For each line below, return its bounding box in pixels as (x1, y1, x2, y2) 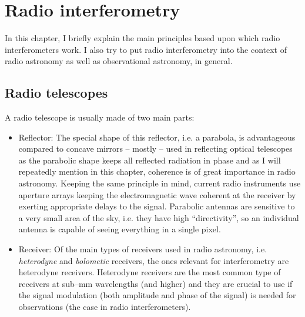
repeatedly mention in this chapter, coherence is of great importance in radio (18, 165, 296, 178)
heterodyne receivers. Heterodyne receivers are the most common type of (18, 266, 281, 278)
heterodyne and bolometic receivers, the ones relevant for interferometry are (18, 254, 289, 266)
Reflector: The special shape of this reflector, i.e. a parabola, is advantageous (18, 131, 296, 143)
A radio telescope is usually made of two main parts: (5, 111, 195, 124)
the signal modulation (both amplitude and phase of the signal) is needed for (18, 289, 296, 301)
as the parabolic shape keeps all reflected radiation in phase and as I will (18, 154, 281, 166)
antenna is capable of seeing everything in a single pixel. (18, 223, 221, 235)
